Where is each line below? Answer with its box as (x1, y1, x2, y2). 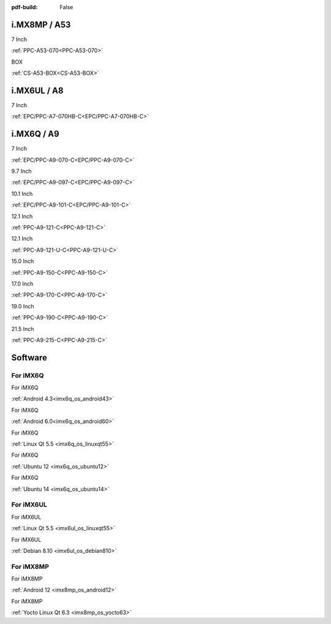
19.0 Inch (11, 302, 34, 310)
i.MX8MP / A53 (11, 19, 71, 30)
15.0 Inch (11, 257, 34, 265)
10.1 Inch (11, 190, 33, 197)
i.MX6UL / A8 (11, 85, 64, 96)
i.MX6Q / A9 (11, 129, 59, 139)
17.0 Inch (11, 280, 34, 287)
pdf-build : (11, 4, 38, 10)
